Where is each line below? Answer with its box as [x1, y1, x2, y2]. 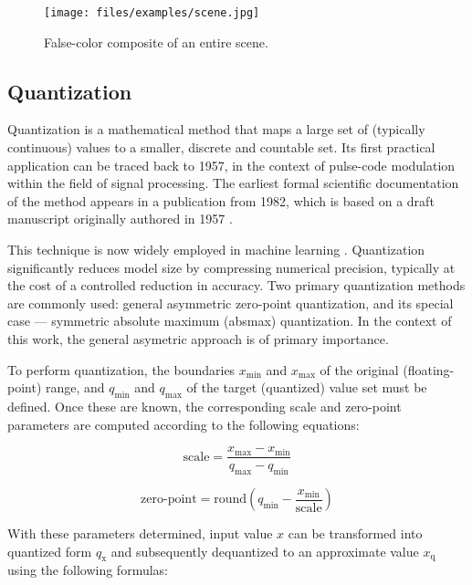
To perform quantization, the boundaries [7, 360, 236, 379]
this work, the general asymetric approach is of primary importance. [7, 329, 389, 348]
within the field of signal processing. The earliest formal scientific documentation [7, 173, 459, 193]
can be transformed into [288, 524, 423, 543]
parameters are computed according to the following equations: [7, 414, 360, 434]
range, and [46, 378, 105, 397]
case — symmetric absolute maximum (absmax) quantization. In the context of [7, 311, 452, 330]
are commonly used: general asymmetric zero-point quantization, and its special [7, 293, 454, 312]
